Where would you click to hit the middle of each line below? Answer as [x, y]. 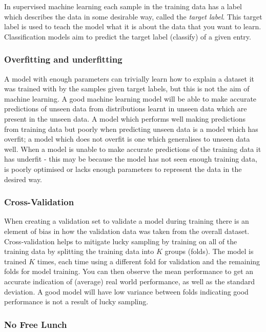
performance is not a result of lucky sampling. [76, 301]
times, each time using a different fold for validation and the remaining [149, 261]
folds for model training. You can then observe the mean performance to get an [129, 271]
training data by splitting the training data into [79, 251]
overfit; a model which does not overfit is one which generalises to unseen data [127, 139]
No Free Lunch [36, 324]
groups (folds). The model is [209, 251]
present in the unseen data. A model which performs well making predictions [125, 118]
